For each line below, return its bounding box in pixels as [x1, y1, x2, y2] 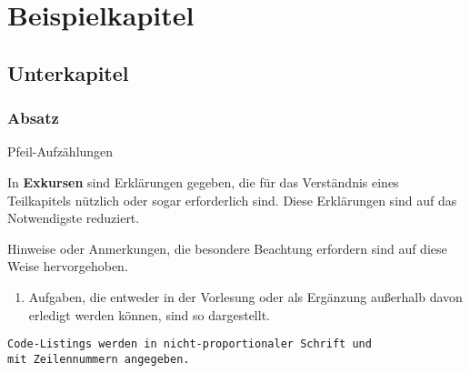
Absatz [7, 106, 59, 129]
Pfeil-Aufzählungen [7, 142, 114, 161]
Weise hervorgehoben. [7, 257, 128, 276]
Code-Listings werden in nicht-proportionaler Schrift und [7, 338, 372, 351]
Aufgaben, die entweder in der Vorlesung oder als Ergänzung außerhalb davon [28, 287, 463, 306]
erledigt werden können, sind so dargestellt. [28, 305, 270, 324]
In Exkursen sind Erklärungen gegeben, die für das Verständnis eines [7, 172, 399, 191]
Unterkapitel [7, 58, 129, 86]
